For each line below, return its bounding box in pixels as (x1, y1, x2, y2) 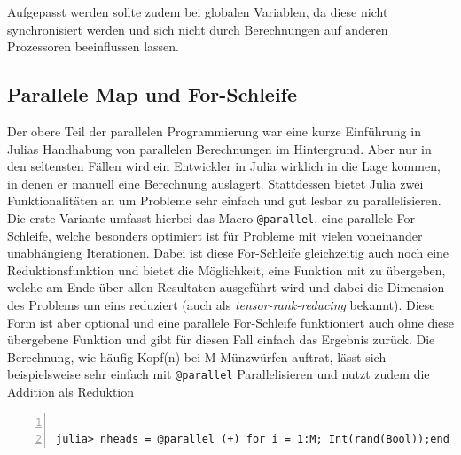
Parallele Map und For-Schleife (7, 81, 298, 108)
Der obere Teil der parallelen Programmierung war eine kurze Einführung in (7, 121, 421, 140)
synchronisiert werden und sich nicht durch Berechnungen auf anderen (7, 19, 388, 38)
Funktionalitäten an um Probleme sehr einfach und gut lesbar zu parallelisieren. (7, 191, 441, 210)
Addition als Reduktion (7, 382, 135, 401)
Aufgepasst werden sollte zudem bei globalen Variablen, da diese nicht (7, 3, 388, 20)
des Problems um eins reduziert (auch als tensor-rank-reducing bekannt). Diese (7, 295, 435, 313)
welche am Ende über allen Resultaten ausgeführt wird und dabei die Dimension (7, 278, 445, 297)
